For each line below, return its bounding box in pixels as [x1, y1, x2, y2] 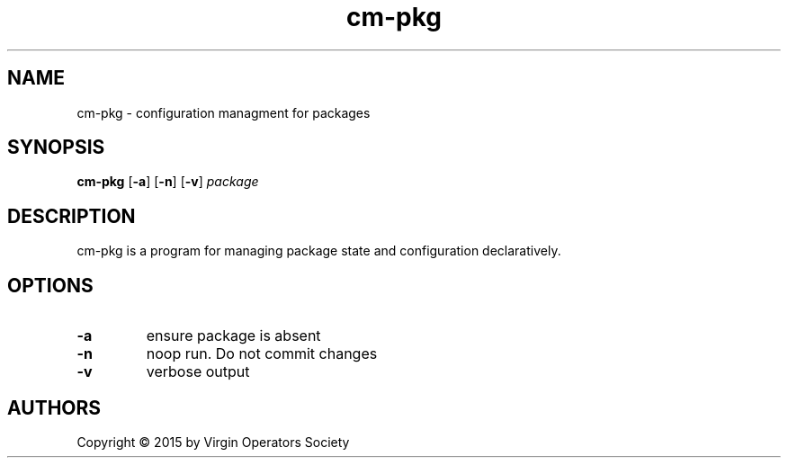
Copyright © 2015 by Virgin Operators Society [76, 434, 350, 450]
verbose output [146, 362, 250, 381]
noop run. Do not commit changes [146, 344, 378, 363]
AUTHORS [7, 396, 102, 419]
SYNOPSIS [7, 136, 105, 159]
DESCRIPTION [7, 204, 136, 228]
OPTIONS [7, 273, 94, 297]
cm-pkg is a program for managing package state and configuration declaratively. [76, 243, 561, 259]
